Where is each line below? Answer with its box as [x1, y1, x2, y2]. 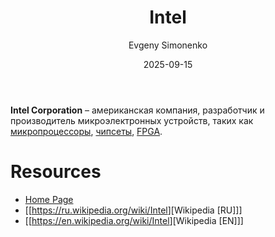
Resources [10, 161, 102, 183]
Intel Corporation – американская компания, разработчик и [10, 104, 265, 116]
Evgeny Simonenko [128, 39, 208, 51]
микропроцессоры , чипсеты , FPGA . [10, 125, 163, 137]
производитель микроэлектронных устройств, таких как [10, 114, 254, 126]
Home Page [24, 193, 74, 205]
